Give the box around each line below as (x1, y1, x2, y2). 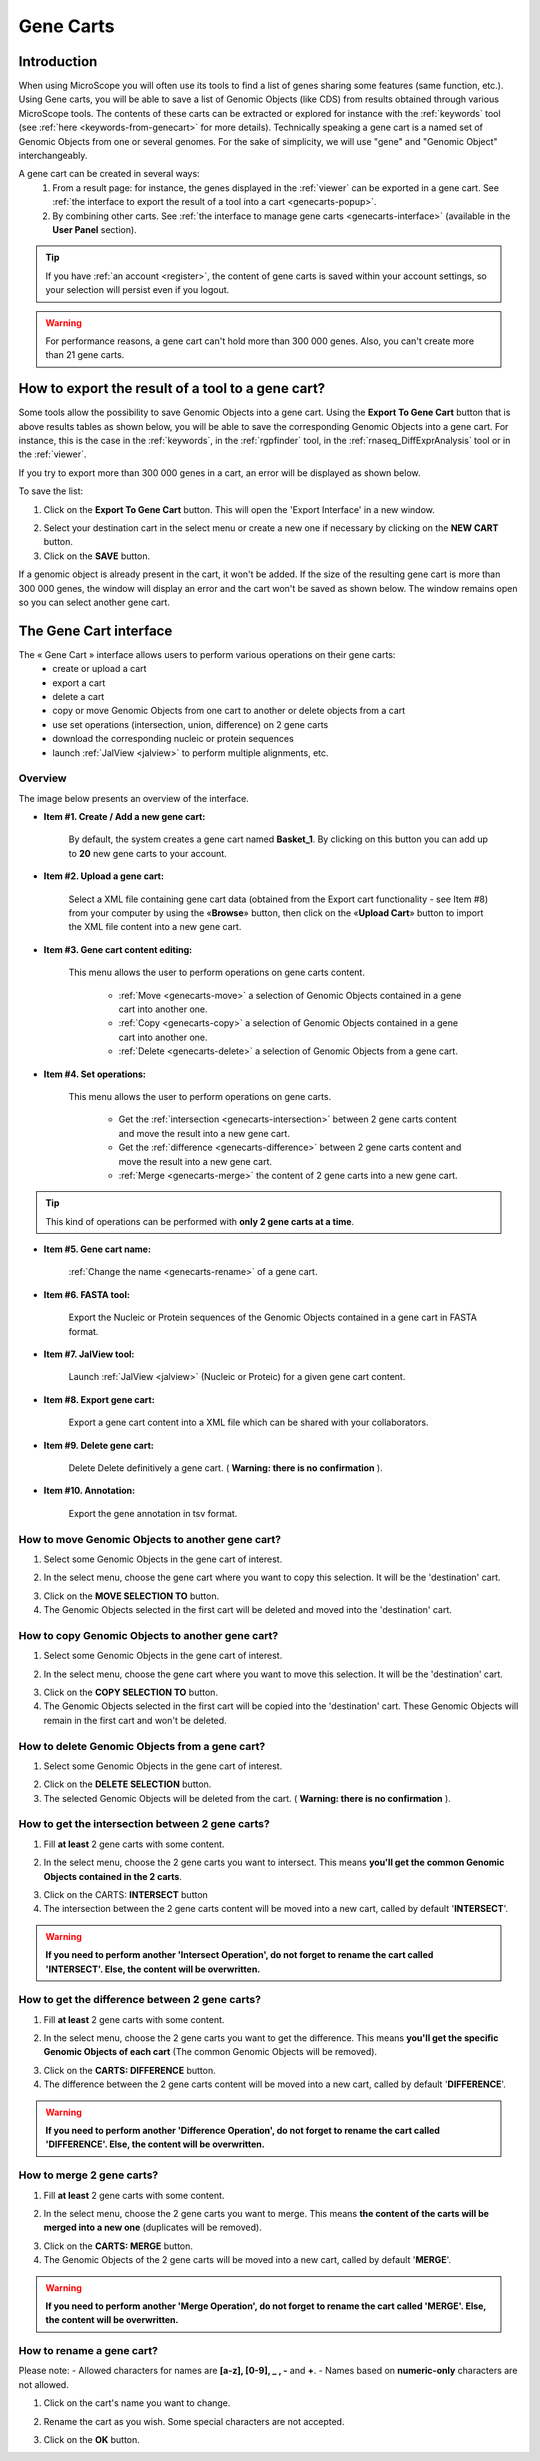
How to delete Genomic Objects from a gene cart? (18, 1739, 266, 1753)
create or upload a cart (52, 663, 147, 675)
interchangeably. (18, 150, 88, 162)
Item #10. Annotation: (43, 1485, 135, 1497)
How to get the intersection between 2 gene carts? (18, 1817, 270, 1831)
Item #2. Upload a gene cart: (43, 870, 165, 882)
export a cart (52, 676, 106, 689)
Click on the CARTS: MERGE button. (43, 2240, 194, 2252)
